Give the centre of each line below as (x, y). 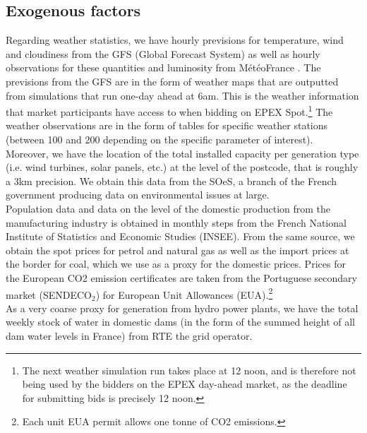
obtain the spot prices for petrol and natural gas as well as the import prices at (178, 250)
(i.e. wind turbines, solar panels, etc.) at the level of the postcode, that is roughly (182, 167)
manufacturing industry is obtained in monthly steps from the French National (176, 222)
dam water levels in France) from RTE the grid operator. (129, 335)
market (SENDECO (49, 294)
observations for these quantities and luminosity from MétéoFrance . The (163, 67)
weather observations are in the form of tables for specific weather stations (167, 125)
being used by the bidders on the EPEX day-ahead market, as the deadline (185, 384)
